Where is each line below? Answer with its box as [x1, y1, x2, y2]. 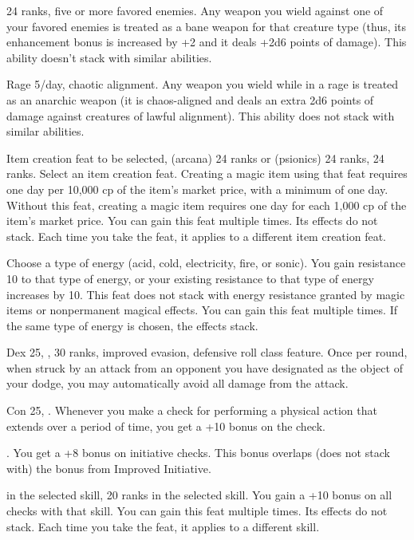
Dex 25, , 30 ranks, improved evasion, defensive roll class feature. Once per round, [6, 344, 408, 361]
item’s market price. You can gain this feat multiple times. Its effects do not [6, 212, 378, 229]
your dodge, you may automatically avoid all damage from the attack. [6, 375, 349, 392]
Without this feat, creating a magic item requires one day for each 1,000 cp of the [6, 196, 407, 213]
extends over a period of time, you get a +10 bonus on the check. [6, 417, 325, 434]
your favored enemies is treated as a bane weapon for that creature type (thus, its [6, 18, 407, 34]
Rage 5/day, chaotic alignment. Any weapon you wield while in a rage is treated [6, 76, 399, 93]
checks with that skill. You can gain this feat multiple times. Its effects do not [6, 503, 388, 519]
